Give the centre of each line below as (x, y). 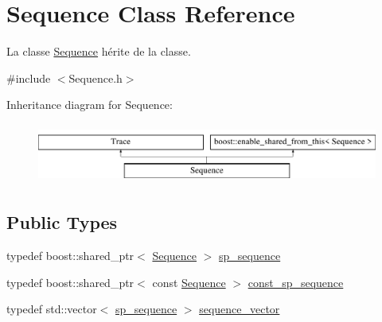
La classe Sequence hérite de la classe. (99, 51)
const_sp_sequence (296, 282)
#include (29, 78)
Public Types (62, 222)
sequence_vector (240, 309)
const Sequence (189, 282)
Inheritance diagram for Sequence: (90, 105)
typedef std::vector (52, 309)
